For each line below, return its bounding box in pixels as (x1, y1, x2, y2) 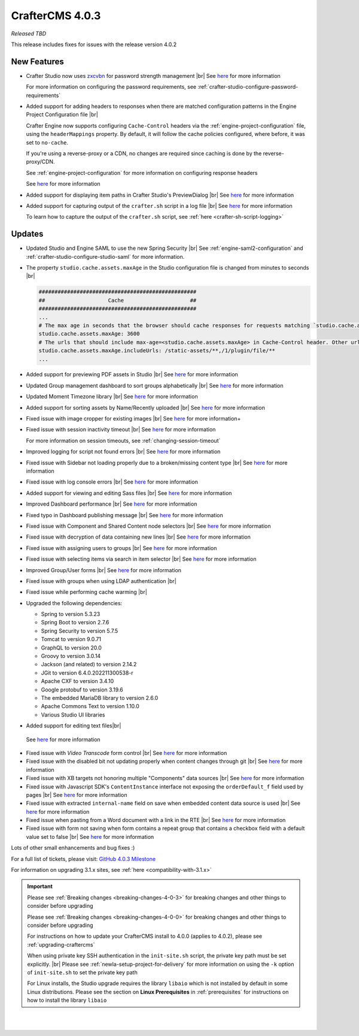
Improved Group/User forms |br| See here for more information (26, 566, 182, 573)
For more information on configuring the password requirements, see (26, 83, 197, 90)
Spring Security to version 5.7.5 (41, 627, 118, 635)
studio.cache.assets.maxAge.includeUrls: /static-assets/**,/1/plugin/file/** (38, 348, 275, 354)
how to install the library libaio (27, 996, 107, 1004)
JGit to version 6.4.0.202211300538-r (41, 669, 134, 676)
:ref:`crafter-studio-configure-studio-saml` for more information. (26, 253, 185, 260)
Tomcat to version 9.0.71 (41, 636, 102, 643)
